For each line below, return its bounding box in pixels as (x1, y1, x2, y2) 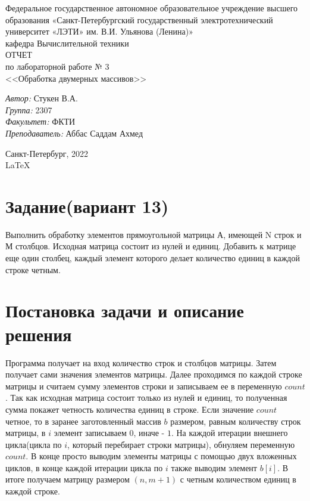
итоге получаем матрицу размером (5, 473, 130, 485)
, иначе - (133, 426, 165, 439)
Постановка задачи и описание (5, 298, 244, 323)
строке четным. (5, 263, 61, 276)
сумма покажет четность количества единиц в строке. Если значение (5, 403, 254, 415)
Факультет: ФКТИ (5, 115, 76, 128)
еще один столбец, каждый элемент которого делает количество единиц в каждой (5, 252, 300, 264)
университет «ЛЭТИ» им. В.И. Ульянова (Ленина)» (5, 25, 193, 38)
